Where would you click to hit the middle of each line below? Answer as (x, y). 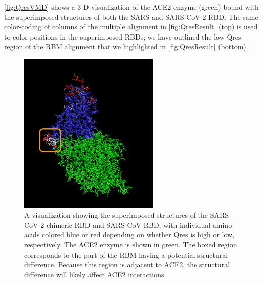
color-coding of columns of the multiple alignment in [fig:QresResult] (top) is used (131, 27)
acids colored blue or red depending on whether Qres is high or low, (129, 235)
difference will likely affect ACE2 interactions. (95, 274)
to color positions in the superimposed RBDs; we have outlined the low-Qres (123, 36)
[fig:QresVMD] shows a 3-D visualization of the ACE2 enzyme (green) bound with (131, 7)
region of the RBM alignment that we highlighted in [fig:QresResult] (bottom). (126, 46)
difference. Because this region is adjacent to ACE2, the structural (127, 264)
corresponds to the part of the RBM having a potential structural (126, 254)
